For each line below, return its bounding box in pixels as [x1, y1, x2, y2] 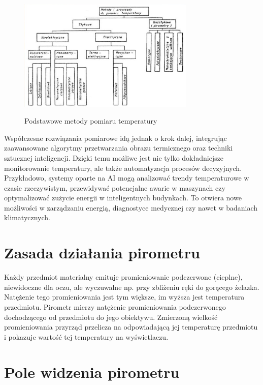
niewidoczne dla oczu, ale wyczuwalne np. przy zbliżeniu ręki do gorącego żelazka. [4, 281, 259, 292]
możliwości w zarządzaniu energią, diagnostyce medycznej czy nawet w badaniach [4, 202, 258, 213]
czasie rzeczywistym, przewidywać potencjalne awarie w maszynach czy [4, 182, 225, 193]
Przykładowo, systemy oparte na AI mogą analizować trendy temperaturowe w [4, 172, 249, 183]
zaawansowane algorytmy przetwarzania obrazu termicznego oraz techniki [4, 142, 233, 153]
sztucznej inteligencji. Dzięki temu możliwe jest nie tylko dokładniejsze [4, 152, 224, 163]
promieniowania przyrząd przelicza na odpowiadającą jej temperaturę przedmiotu [4, 321, 258, 332]
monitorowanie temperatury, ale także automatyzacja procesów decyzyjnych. [4, 162, 242, 173]
